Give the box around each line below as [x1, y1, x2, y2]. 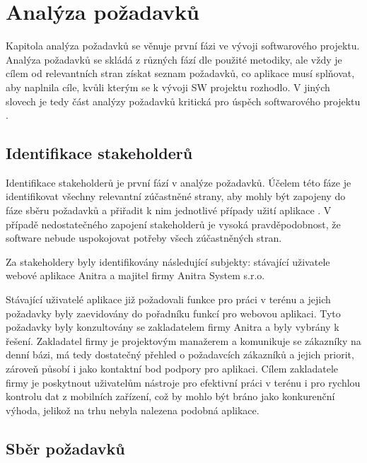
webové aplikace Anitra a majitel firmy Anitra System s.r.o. [6, 268, 265, 283]
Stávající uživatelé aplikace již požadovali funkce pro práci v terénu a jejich [6, 292, 331, 307]
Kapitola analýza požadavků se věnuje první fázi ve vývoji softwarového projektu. [6, 38, 360, 53]
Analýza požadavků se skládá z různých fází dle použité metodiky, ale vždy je [6, 52, 342, 66]
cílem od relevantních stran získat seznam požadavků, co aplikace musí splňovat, [6, 66, 355, 81]
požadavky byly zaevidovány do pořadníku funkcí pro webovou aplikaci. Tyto [6, 305, 341, 320]
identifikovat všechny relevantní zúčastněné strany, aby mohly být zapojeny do [6, 189, 346, 204]
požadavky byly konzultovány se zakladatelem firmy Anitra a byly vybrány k [6, 320, 339, 334]
